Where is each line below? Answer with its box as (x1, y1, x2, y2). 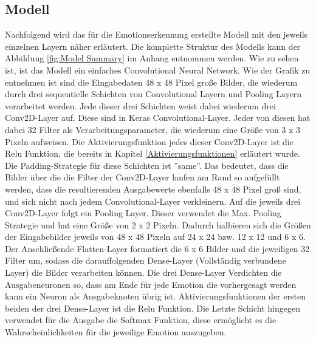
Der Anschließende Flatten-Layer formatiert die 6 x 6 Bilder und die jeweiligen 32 (5, 242, 310, 255)
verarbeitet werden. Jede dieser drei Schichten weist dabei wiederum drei (5, 99, 276, 112)
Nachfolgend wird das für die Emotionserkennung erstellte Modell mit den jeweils (5, 28, 308, 41)
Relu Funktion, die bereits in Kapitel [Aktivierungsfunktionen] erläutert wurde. (5, 147, 300, 160)
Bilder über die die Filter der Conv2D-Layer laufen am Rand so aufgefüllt (5, 171, 280, 183)
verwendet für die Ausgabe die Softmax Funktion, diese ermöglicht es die (5, 313, 276, 326)
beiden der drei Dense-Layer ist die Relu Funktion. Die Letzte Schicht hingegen (5, 301, 300, 314)
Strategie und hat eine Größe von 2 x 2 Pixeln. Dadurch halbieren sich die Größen (5, 218, 311, 231)
